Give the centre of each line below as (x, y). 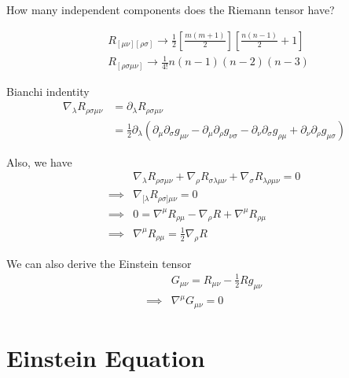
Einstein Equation (106, 357)
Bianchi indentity (48, 91)
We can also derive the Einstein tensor (99, 263)
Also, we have (39, 161)
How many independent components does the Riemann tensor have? (171, 9)
